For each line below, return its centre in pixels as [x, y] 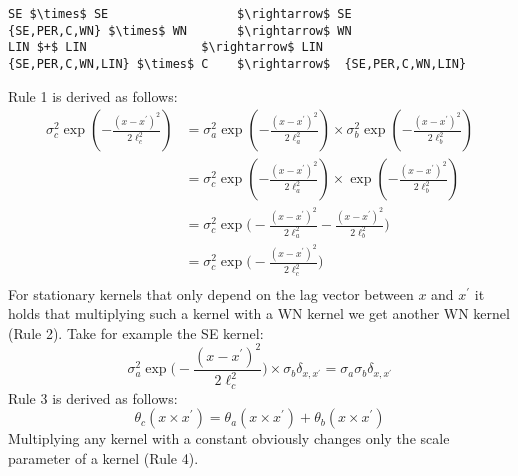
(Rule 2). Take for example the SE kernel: [136, 332]
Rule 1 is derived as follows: [93, 95]
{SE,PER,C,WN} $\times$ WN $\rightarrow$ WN [180, 30]
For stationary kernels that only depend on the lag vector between [211, 293]
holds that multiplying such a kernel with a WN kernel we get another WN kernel [259, 313]
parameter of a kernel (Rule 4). [103, 457]
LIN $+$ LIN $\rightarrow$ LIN [165, 47]
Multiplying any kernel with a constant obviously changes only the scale [229, 438]
